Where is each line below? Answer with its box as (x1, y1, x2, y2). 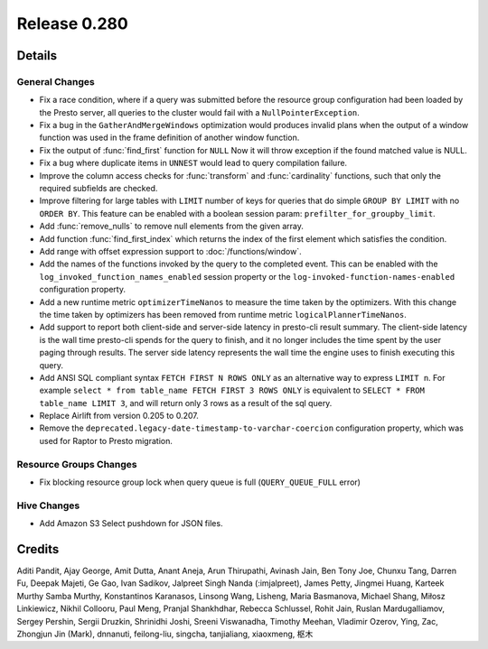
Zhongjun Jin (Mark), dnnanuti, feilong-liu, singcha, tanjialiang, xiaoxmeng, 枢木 (16, 628, 314, 639)
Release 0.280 (16, 14, 128, 33)
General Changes (16, 75, 95, 88)
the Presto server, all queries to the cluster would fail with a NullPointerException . (39, 107, 361, 117)
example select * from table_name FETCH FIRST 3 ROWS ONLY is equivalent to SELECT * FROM (39, 385, 425, 396)
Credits (16, 542, 60, 557)
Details (16, 48, 58, 63)
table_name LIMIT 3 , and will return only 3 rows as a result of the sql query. (39, 397, 333, 408)
